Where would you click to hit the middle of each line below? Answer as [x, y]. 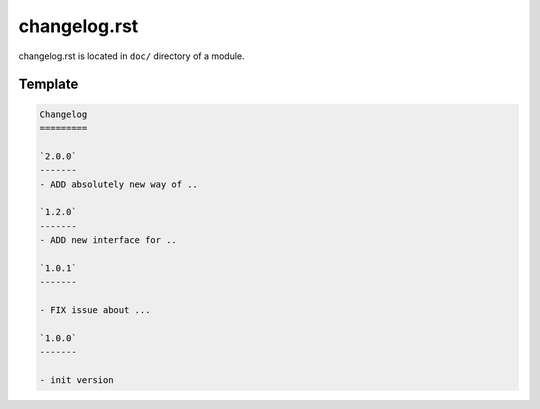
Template [48, 84]
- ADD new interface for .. [108, 240]
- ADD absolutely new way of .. [119, 184]
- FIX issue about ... [95, 310]
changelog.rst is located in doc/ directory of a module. [131, 56]
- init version [76, 379]
